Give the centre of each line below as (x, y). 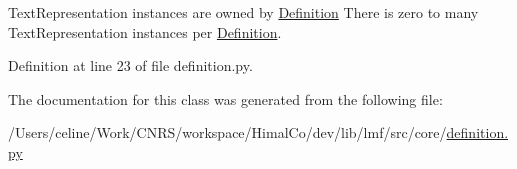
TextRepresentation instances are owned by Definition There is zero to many (243, 12)
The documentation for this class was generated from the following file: (225, 98)
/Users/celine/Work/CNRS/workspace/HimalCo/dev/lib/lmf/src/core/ (227, 132)
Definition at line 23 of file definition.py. (130, 65)
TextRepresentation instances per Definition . (145, 31)
